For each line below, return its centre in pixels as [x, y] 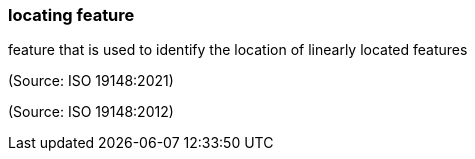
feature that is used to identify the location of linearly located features [238, 50]
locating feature [71, 15]
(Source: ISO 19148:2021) [91, 81]
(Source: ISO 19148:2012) [91, 112]
